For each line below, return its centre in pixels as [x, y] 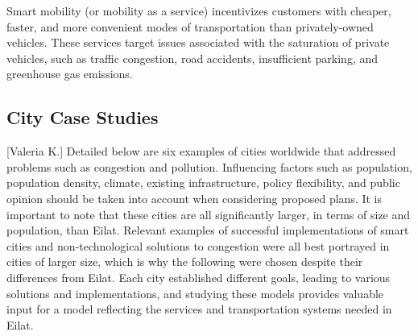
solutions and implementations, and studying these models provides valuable [195, 293]
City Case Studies [83, 117]
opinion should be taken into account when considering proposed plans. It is [195, 198]
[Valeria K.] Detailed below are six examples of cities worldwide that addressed [201, 151]
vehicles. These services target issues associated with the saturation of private [198, 42]
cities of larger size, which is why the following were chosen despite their [185, 261]
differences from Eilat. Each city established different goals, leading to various [199, 277]
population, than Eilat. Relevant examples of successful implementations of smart [208, 230]
